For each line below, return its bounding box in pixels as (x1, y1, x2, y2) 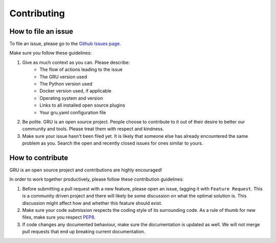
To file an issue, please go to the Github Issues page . (9, 41, 121, 47)
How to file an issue (9, 27, 74, 36)
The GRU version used (39, 74, 87, 80)
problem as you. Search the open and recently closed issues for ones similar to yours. (22, 140, 203, 147)
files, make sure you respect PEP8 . (22, 214, 96, 221)
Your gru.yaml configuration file (39, 109, 106, 115)
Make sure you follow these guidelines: (9, 50, 92, 56)
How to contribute (9, 153, 68, 162)
